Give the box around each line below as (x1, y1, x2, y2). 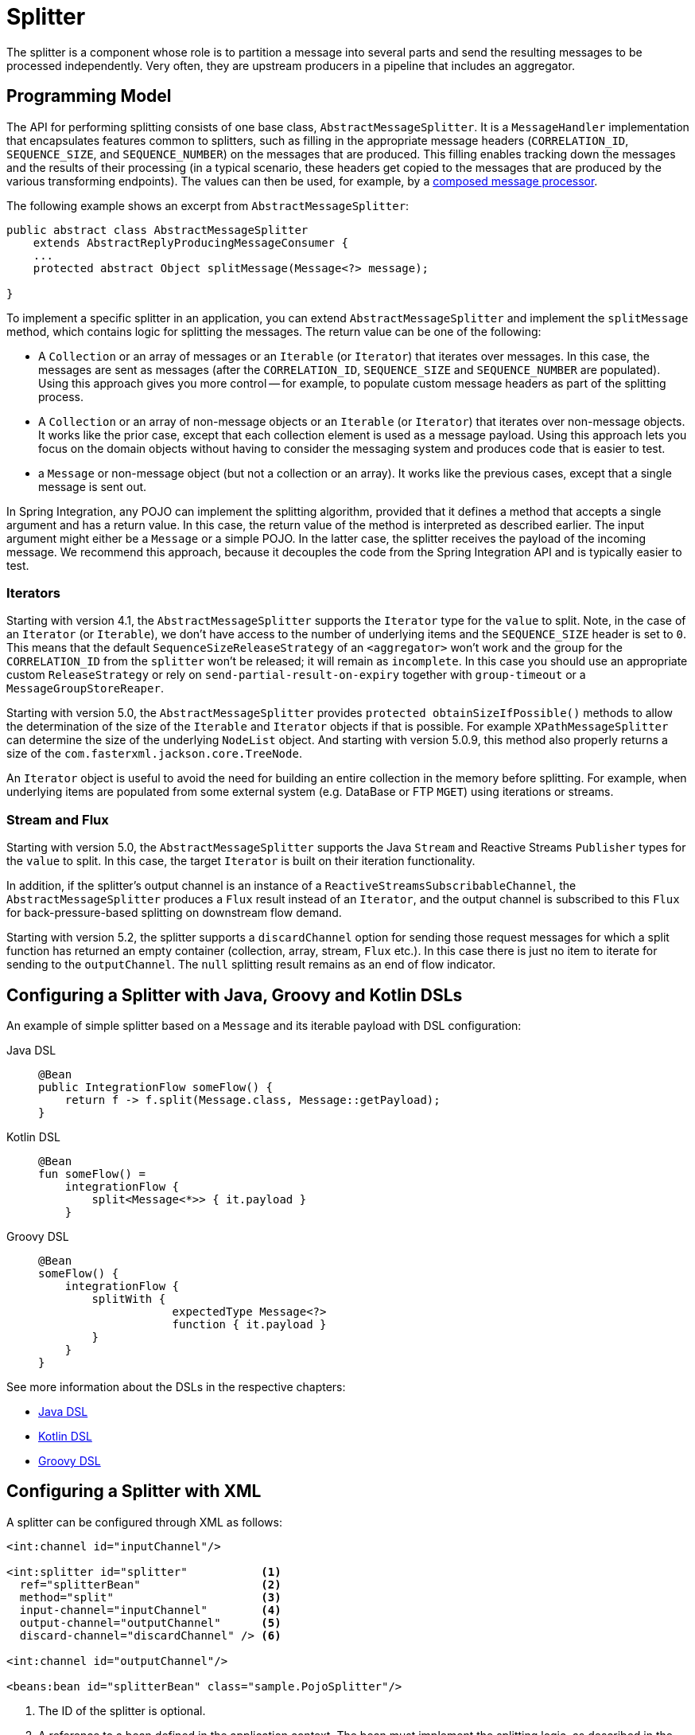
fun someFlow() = (38, 1167, 146, 1180)
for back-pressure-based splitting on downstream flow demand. (6, 906, 342, 920)
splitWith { (91, 1292, 166, 1305)
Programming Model (6, 86, 172, 107)
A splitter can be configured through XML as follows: (6, 1515, 282, 1529)
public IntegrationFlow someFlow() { (38, 1080, 274, 1094)
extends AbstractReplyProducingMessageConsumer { (33, 236, 348, 249)
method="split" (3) (19, 1590, 281, 1604)
